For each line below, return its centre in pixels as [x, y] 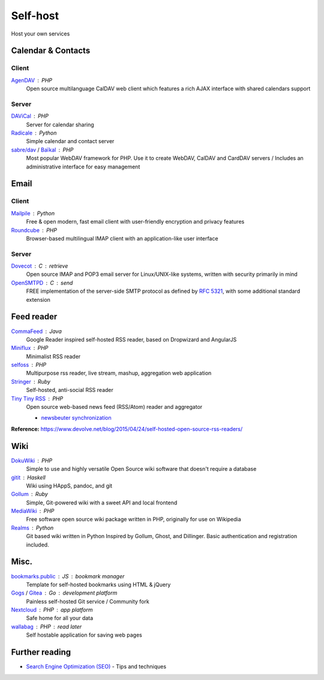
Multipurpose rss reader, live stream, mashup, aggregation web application [119, 373]
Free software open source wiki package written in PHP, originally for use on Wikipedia [133, 519]
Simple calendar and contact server [70, 141]
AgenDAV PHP [32, 80]
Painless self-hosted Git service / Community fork [88, 601]
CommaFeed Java [37, 331]
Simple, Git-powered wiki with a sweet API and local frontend [102, 503]
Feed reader [34, 317]
